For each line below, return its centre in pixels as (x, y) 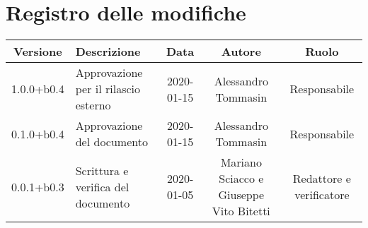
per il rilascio (108, 89)
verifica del (102, 186)
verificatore (322, 195)
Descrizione (108, 52)
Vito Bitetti (241, 211)
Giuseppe (241, 195)
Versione (38, 52)
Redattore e (322, 179)
